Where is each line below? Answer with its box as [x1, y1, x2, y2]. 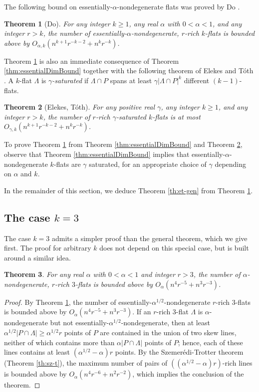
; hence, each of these [178, 337, 243, 347]
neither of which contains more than [4, 337, 115, 347]
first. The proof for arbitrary [4, 243, 91, 253]
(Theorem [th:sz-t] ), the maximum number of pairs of [4, 358, 168, 368]
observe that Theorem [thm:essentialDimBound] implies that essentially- [4, 148, 226, 159]
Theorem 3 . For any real [4, 269, 84, 279]
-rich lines [222, 358, 253, 368]
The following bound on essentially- [4, 1, 113, 11]
